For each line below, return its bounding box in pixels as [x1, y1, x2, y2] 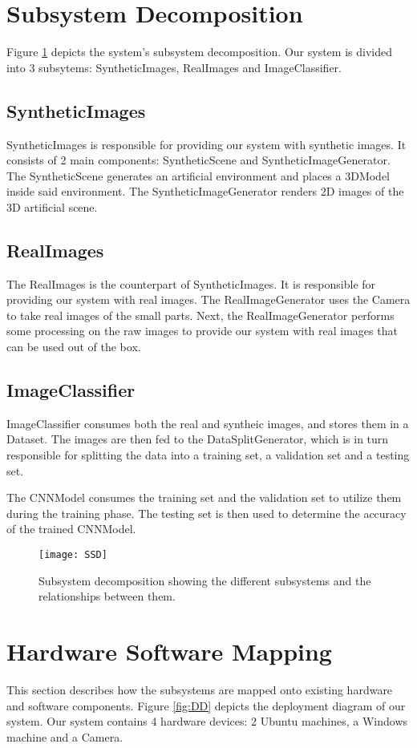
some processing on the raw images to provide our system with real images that [6, 322, 398, 339]
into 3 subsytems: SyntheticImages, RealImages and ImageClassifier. [6, 59, 342, 75]
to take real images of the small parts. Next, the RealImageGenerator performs [6, 306, 395, 323]
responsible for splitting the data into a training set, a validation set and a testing [6, 447, 410, 463]
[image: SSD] [38, 549, 107, 561]
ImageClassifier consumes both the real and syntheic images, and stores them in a [6, 414, 409, 431]
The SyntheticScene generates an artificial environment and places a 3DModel [6, 167, 391, 184]
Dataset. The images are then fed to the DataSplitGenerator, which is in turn [6, 431, 389, 447]
